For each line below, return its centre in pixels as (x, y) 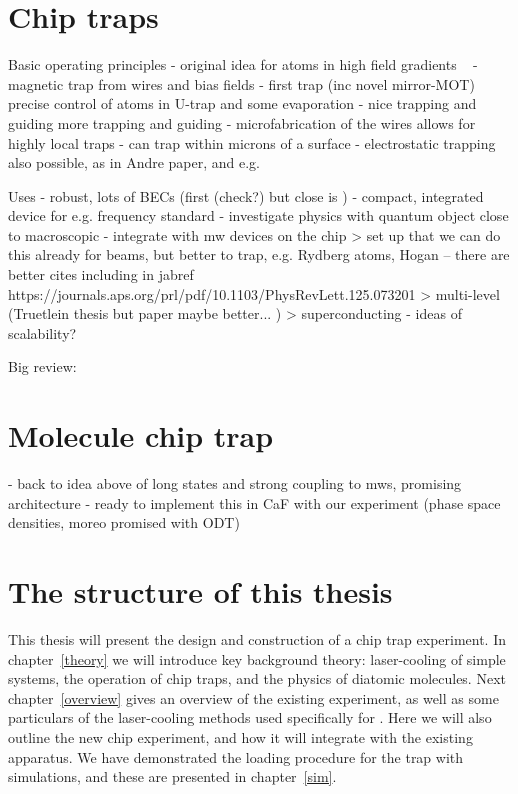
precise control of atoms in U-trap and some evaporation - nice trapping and (242, 103)
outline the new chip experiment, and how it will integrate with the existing (240, 737)
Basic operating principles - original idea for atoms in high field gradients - (243, 64)
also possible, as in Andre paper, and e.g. (134, 162)
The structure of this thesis (200, 591)
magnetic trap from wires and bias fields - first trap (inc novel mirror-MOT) (241, 83)
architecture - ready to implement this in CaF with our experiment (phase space (254, 502)
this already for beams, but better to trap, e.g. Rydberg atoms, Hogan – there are (259, 254)
